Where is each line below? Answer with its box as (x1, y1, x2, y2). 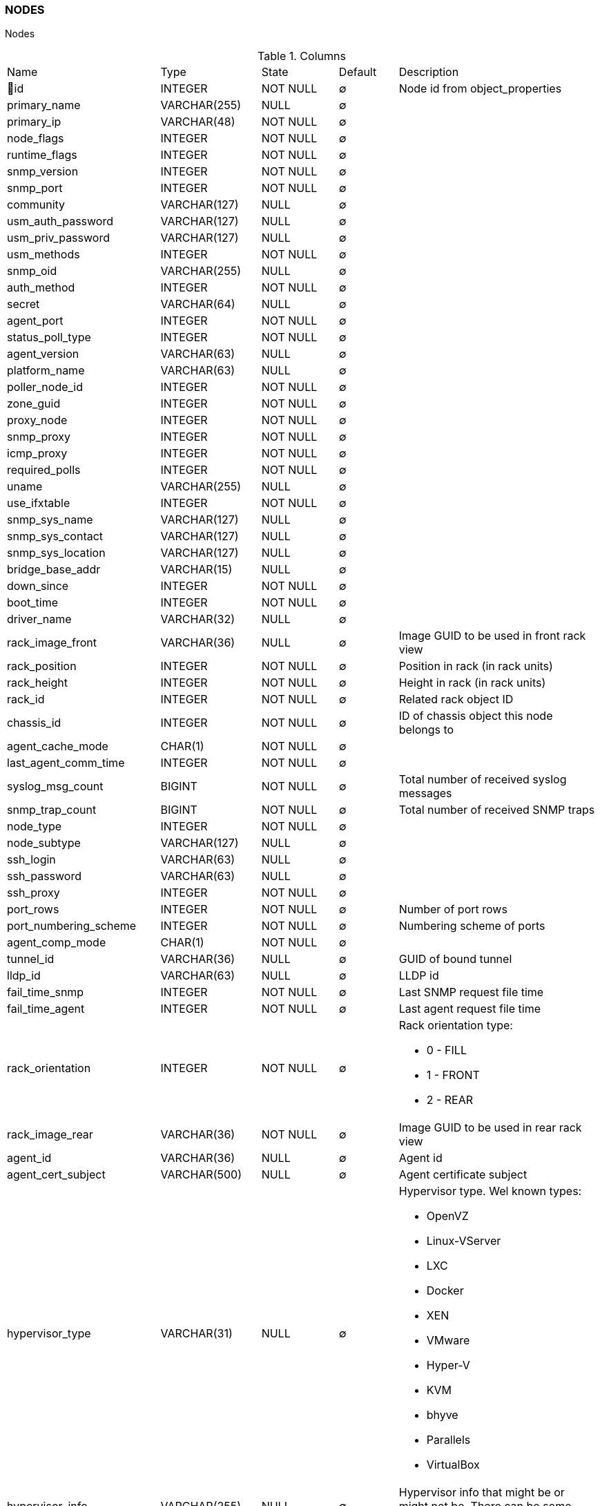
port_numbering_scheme (7, 919, 137, 933)
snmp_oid (7, 264, 57, 278)
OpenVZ (426, 1209, 469, 1223)
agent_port (7, 314, 64, 328)
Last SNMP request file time (398, 985, 544, 1000)
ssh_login (7, 852, 56, 867)
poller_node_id (7, 380, 84, 394)
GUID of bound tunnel (398, 952, 512, 966)
